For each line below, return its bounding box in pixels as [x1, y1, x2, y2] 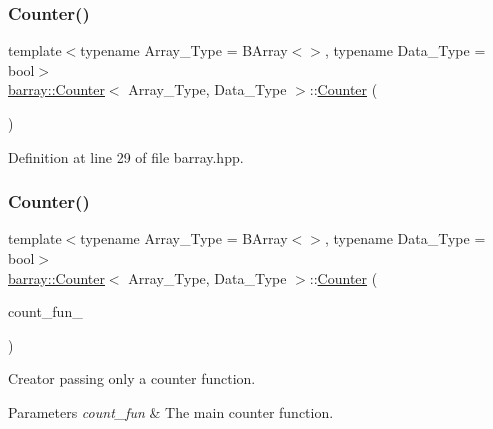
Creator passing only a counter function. [8, 368, 256, 389]
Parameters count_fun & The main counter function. [8, 401, 334, 422]
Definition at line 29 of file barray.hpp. [8, 146, 244, 167]
